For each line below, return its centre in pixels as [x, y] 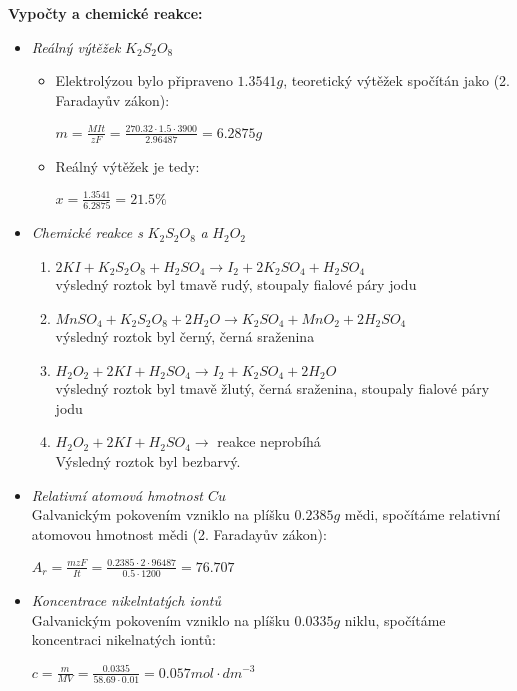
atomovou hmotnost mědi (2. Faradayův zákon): [179, 533]
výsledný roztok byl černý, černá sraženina [185, 336]
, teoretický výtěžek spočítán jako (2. [396, 80]
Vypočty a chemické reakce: [105, 13]
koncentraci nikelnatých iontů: [123, 639]
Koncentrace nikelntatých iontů [126, 600]
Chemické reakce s [87, 232]
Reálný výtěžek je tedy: [127, 165]
